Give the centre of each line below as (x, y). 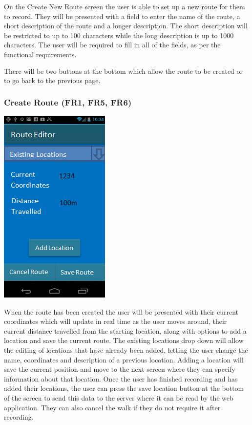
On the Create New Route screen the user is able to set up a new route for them (125, 6)
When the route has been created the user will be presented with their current (121, 311)
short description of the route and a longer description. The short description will (126, 26)
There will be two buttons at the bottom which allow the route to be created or (124, 71)
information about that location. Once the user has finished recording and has (121, 378)
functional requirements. (40, 54)
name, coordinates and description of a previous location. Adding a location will (124, 359)
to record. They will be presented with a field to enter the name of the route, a (122, 16)
